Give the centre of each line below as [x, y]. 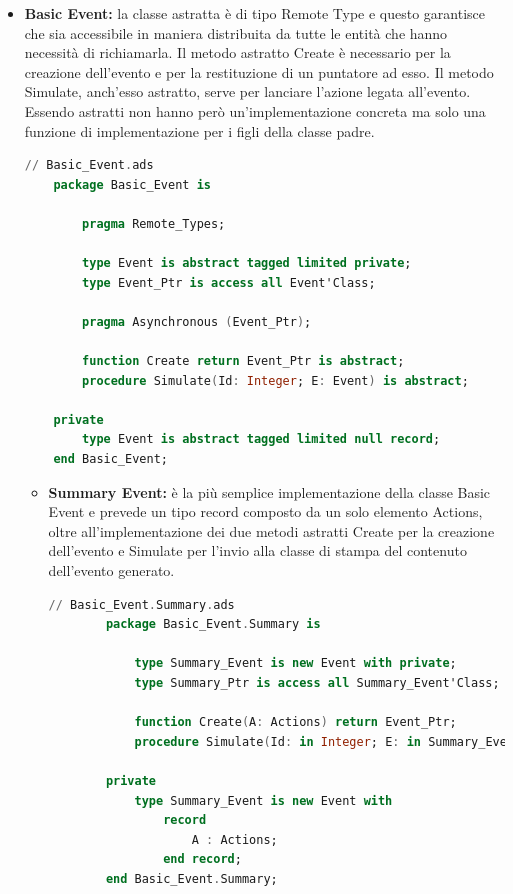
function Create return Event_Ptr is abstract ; [243, 361]
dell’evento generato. [111, 570]
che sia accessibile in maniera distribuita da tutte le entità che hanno [236, 32]
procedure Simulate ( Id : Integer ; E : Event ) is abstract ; [275, 380]
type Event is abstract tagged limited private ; [247, 263]
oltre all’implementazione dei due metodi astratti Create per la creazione [271, 530]
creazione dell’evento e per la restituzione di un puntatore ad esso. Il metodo [259, 71]
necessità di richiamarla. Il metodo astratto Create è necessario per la [237, 52]
